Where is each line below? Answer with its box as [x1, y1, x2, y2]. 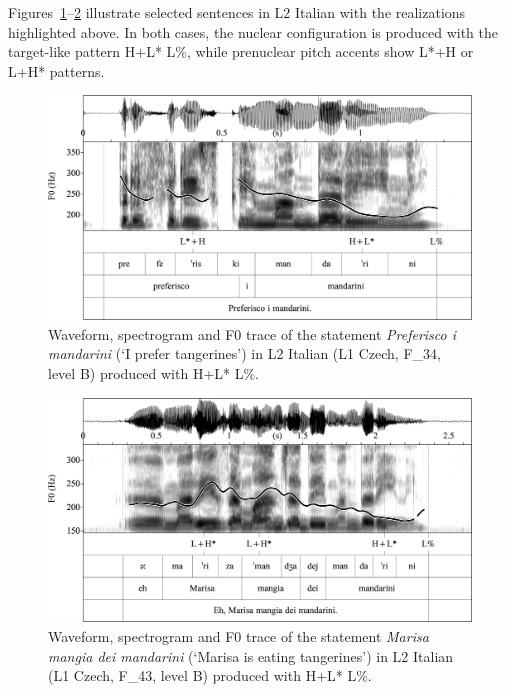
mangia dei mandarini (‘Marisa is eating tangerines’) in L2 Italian [48, 645, 454, 666]
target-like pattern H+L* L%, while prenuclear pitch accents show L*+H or [8, 41, 474, 62]
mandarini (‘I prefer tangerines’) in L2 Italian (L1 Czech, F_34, [48, 343, 441, 364]
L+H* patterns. [8, 60, 105, 81]
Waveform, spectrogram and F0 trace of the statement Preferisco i [48, 323, 457, 344]
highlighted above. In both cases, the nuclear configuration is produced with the [8, 21, 498, 42]
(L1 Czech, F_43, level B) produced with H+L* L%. [48, 665, 372, 686]
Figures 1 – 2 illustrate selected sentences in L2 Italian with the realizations [8, 2, 466, 22]
